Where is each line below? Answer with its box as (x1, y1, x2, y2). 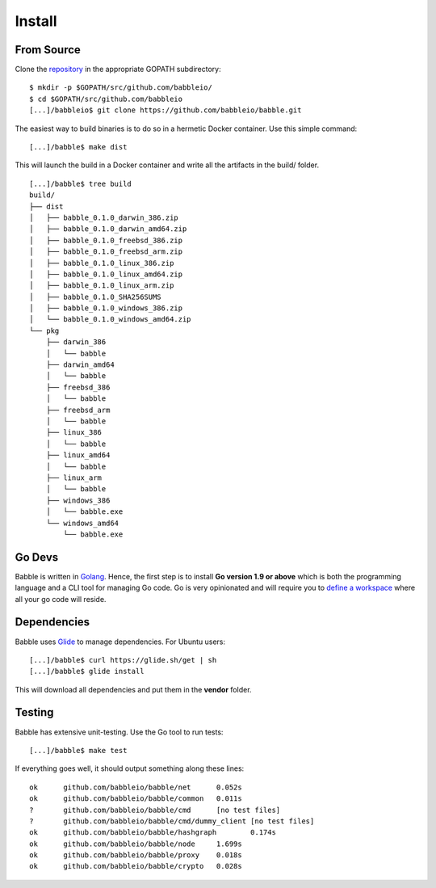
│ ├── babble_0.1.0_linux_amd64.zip (29, 269, 183, 279)
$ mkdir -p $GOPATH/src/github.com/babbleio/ (29, 83, 213, 92)
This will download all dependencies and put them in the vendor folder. (15, 684, 252, 694)
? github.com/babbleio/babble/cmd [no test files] (29, 805, 281, 814)
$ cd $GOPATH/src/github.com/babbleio (29, 94, 183, 103)
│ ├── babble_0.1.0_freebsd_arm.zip (29, 247, 183, 256)
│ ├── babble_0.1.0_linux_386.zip (29, 259, 174, 267)
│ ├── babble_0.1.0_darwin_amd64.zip (29, 225, 187, 234)
